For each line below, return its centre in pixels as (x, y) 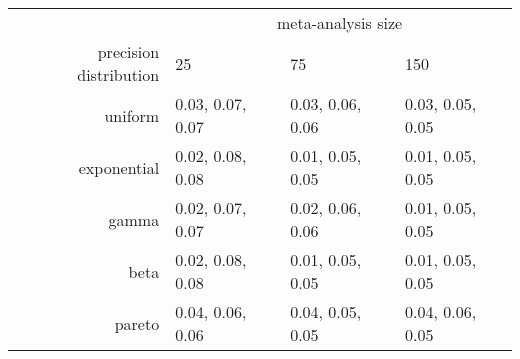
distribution (118, 74)
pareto (137, 323)
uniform (132, 115)
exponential (119, 167)
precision (128, 51)
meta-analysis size (340, 22)
